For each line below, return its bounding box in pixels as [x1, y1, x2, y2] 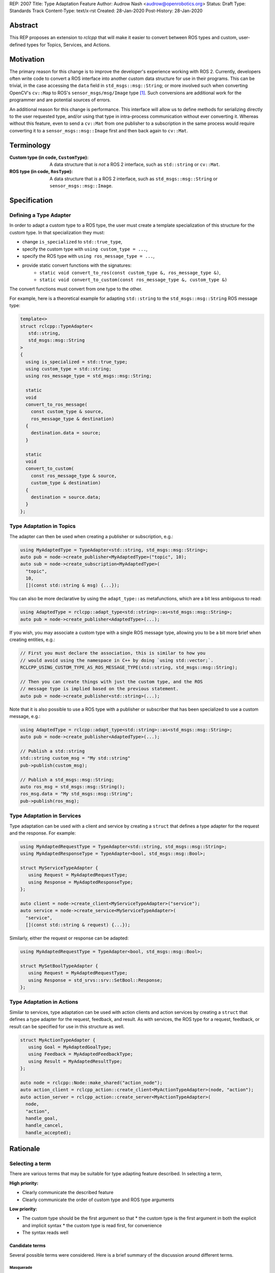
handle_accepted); [25, 1129, 71, 1136]
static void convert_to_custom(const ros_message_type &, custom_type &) [39, 277, 228, 283]
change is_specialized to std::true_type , [22, 239, 122, 245]
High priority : [9, 1180, 39, 1186]
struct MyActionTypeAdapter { [20, 1037, 96, 1043]
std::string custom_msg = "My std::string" [20, 755, 131, 761]
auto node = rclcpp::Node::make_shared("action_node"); [20, 1080, 163, 1086]
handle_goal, [25, 1115, 58, 1121]
